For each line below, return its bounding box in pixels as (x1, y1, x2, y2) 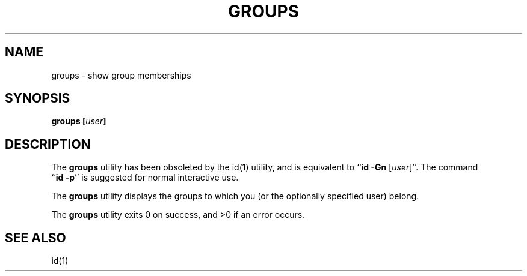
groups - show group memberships (51, 70, 191, 80)
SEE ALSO (5, 230, 66, 245)
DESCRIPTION (5, 136, 91, 152)
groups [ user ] (51, 116, 106, 127)
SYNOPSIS (5, 91, 70, 106)
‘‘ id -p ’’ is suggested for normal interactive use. (51, 172, 239, 183)
